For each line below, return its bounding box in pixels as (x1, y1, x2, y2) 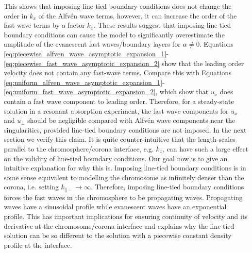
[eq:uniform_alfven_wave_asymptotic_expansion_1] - (4, 77, 165, 87)
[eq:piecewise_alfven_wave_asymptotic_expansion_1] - (4, 48, 168, 58)
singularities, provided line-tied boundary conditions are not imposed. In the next (4, 124, 247, 135)
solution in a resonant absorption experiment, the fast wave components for (4, 105, 229, 116)
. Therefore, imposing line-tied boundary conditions (90, 182, 244, 192)
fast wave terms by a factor (4, 20, 85, 30)
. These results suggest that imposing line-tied (94, 20, 231, 30)
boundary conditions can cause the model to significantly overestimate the (4, 29, 225, 39)
